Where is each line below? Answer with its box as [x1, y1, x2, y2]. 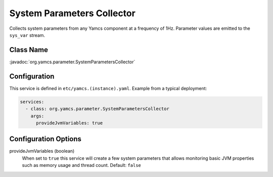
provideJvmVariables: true [36, 120, 103, 126]
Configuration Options [9, 135, 82, 144]
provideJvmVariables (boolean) [9, 148, 75, 154]
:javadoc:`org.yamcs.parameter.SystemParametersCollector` [9, 59, 135, 65]
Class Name [9, 46, 48, 54]
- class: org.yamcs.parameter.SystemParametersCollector [25, 106, 169, 112]
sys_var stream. [9, 32, 45, 38]
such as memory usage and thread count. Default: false [22, 162, 142, 168]
